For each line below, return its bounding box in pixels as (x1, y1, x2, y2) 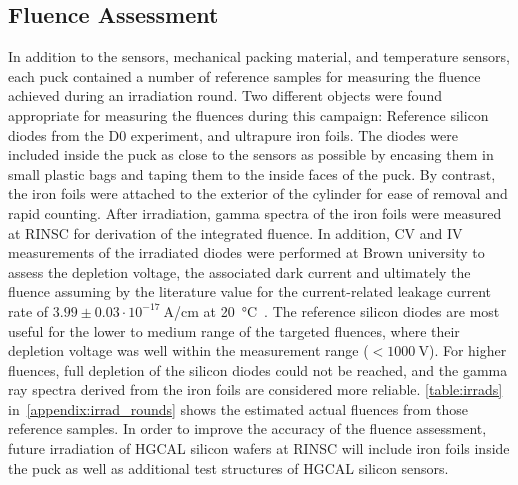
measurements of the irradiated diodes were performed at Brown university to (8, 242, 485, 263)
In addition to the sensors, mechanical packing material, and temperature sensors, (8, 46, 510, 67)
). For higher (428, 340, 507, 361)
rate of (8, 300, 49, 321)
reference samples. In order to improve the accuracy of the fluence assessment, (8, 418, 487, 439)
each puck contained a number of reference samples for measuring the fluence (8, 65, 481, 86)
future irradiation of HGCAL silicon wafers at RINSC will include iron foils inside (8, 438, 510, 459)
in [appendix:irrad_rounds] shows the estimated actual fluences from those (8, 398, 468, 419)
